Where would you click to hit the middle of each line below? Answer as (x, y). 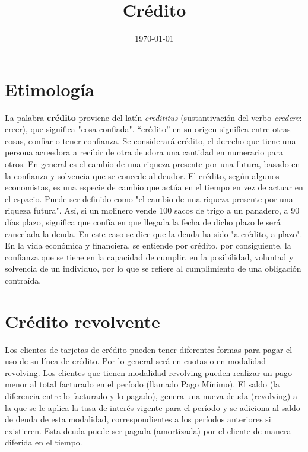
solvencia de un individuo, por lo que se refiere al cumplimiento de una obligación (153, 268)
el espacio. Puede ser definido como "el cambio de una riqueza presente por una (149, 198)
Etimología (50, 89)
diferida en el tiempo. (44, 442)
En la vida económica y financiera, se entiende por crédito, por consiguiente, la (148, 245)
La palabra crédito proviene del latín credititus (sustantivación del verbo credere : (153, 117)
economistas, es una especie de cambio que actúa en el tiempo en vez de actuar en (154, 187)
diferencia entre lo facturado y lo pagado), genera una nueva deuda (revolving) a (151, 396)
